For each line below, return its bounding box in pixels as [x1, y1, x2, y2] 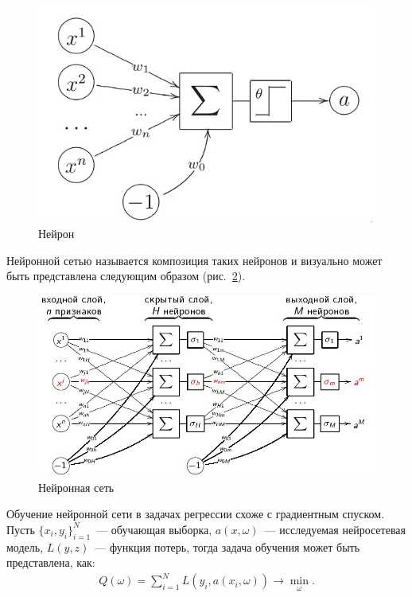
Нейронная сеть [38, 478, 115, 495]
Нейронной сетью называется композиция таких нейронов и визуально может [6, 252, 383, 268]
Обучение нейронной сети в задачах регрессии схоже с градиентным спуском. [6, 505, 385, 522]
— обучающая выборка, [96, 521, 212, 537]
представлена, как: [6, 554, 95, 571]
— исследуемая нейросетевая [264, 521, 406, 537]
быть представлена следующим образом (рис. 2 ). [6, 267, 246, 284]
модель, [6, 538, 44, 555]
